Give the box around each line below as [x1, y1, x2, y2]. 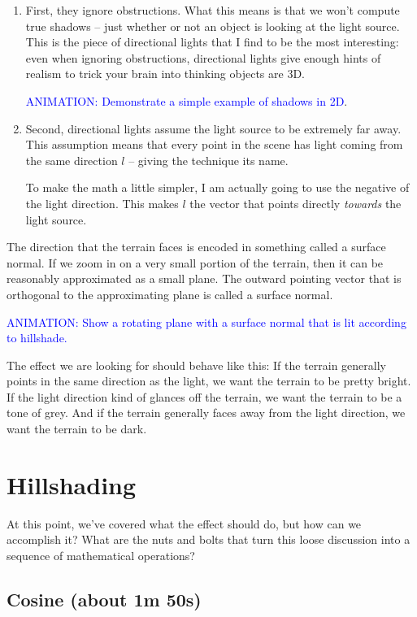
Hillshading [7, 467, 137, 501]
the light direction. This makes [25, 194, 179, 211]
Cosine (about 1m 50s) [7, 586, 202, 611]
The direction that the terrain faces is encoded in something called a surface [7, 238, 386, 255]
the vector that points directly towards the [189, 194, 402, 211]
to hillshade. [7, 329, 67, 346]
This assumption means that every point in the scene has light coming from [25, 136, 403, 153]
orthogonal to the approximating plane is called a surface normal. [7, 285, 333, 302]
